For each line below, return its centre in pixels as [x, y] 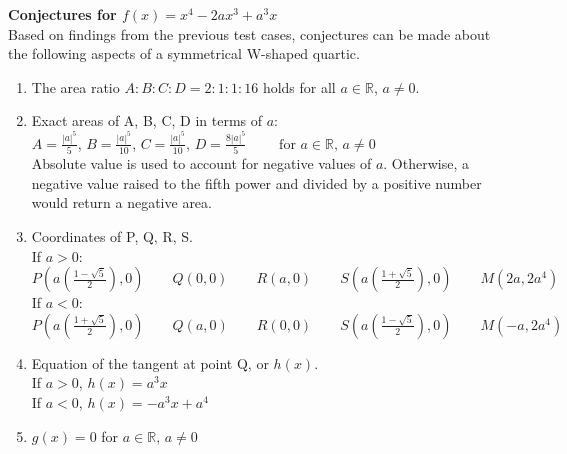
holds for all [299, 86]
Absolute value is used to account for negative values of [201, 163]
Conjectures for [62, 14]
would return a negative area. [121, 202]
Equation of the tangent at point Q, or [150, 362]
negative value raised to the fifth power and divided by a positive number [256, 182]
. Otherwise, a [426, 163]
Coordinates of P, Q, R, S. [112, 235]
